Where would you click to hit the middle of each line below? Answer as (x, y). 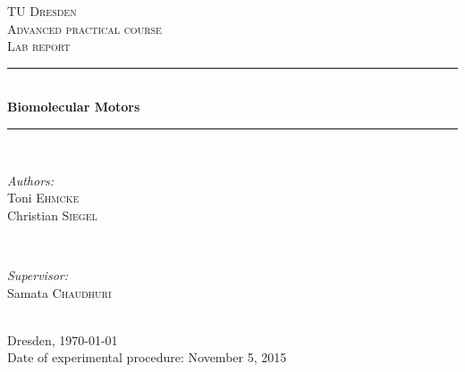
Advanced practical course (85, 28)
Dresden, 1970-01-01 (63, 339)
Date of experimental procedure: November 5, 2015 (147, 357)
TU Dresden (42, 11)
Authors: (31, 180)
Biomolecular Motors (74, 107)
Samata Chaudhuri (59, 292)
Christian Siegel (52, 215)
